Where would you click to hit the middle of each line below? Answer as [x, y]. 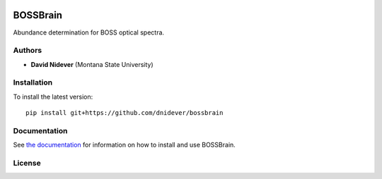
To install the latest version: [53, 97]
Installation [33, 82]
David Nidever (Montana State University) [92, 64]
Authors [28, 51]
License [27, 163]
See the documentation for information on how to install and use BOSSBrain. [125, 145]
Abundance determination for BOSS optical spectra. [89, 32]
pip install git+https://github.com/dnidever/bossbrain [125, 113]
